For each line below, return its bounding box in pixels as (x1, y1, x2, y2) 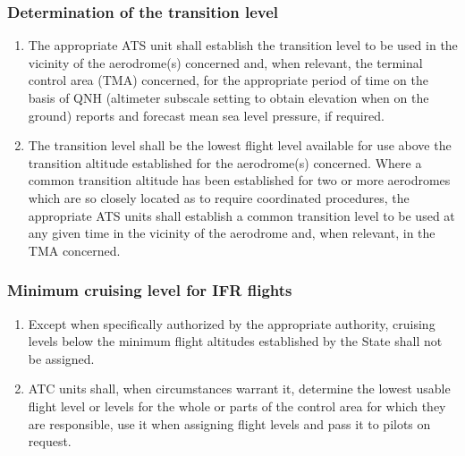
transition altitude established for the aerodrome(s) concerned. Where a (28, 153, 422, 172)
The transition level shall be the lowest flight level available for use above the (28, 136, 452, 155)
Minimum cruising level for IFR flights (7, 279, 292, 301)
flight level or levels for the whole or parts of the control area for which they (28, 396, 446, 415)
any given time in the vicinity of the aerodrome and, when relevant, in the (28, 224, 435, 242)
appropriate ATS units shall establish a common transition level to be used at (28, 206, 455, 224)
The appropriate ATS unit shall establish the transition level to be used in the (28, 36, 458, 55)
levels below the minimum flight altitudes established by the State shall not (28, 332, 443, 350)
